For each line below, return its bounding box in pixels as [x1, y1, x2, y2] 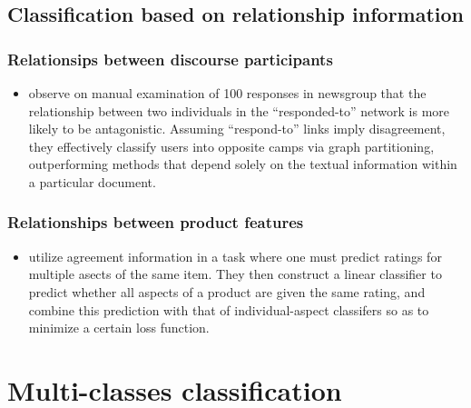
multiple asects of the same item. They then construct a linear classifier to [28, 264, 442, 284]
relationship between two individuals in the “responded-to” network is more [28, 101, 450, 120]
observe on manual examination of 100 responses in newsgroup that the [28, 84, 427, 102]
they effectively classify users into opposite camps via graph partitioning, [28, 136, 435, 155]
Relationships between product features [7, 211, 304, 234]
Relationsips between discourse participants [7, 47, 333, 70]
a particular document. [28, 172, 156, 191]
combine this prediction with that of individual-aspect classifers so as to [28, 300, 429, 319]
